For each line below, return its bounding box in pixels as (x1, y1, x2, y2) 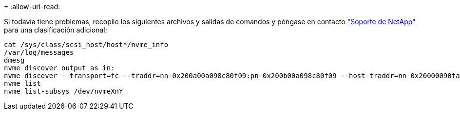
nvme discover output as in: (4, 64, 115, 72)
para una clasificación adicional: (4, 26, 107, 34)
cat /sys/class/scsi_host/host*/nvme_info (4, 41, 169, 49)
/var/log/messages (4, 49, 74, 56)
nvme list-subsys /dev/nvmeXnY (4, 87, 123, 95)
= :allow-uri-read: (4, 2, 60, 11)
